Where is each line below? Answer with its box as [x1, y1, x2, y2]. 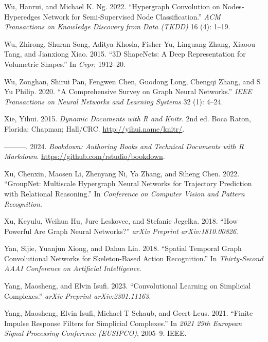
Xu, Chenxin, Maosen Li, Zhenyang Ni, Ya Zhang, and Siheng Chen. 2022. [4, 168, 240, 178]
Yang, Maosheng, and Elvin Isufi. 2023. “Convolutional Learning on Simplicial [4, 280, 251, 291]
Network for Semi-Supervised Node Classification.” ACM [43, 11, 221, 22]
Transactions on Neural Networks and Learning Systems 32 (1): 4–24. [4, 96, 223, 106]
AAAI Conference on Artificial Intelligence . [4, 263, 141, 274]
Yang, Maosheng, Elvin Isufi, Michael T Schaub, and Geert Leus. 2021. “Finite [4, 308, 253, 318]
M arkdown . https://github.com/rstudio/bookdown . [4, 151, 165, 161]
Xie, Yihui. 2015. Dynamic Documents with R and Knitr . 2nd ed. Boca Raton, [4, 113, 252, 124]
